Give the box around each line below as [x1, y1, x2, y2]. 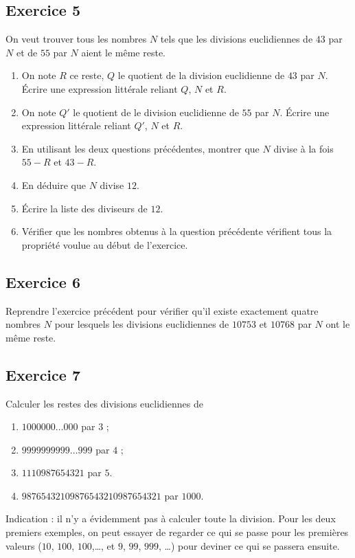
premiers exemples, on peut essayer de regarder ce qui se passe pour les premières [5, 525, 349, 539]
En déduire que [21, 177, 86, 192]
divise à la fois [273, 141, 334, 155]
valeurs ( [5, 538, 42, 553]
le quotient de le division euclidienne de [73, 104, 239, 119]
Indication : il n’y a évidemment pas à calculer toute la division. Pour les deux [5, 511, 336, 526]
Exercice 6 [5, 271, 80, 292]
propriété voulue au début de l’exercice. [21, 237, 188, 252]
